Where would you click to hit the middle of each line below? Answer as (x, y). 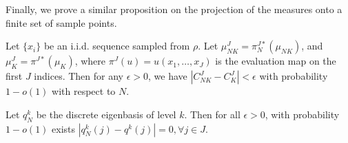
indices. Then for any (79, 76)
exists (64, 128)
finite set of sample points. (61, 22)
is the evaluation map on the (276, 61)
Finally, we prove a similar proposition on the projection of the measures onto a (174, 9)
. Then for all (212, 114)
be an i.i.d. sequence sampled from (117, 46)
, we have (167, 76)
